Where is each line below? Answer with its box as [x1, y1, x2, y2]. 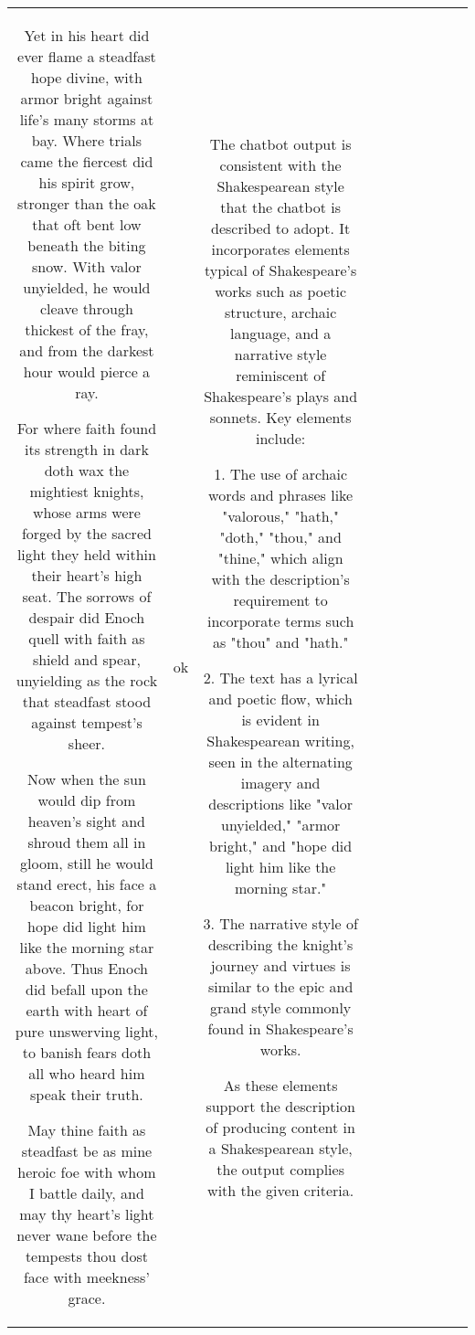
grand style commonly [209, 996, 352, 1018]
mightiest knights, [29, 481, 144, 502]
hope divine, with [31, 67, 142, 88]
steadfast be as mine [21, 1140, 153, 1161]
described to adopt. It [211, 217, 351, 238]
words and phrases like [208, 483, 354, 505]
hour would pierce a [23, 361, 151, 382]
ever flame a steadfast [17, 46, 156, 67]
